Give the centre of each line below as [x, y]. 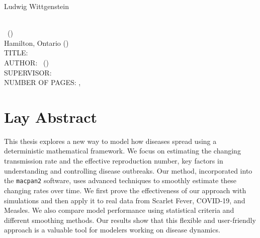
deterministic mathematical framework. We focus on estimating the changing [122, 151]
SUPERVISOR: [28, 72]
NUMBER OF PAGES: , [42, 82]
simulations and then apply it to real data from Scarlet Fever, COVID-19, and [125, 200]
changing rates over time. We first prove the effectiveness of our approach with [125, 190]
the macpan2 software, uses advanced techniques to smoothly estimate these [120, 180]
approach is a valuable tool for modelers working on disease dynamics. [112, 230]
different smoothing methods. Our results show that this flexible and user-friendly [130, 220]
